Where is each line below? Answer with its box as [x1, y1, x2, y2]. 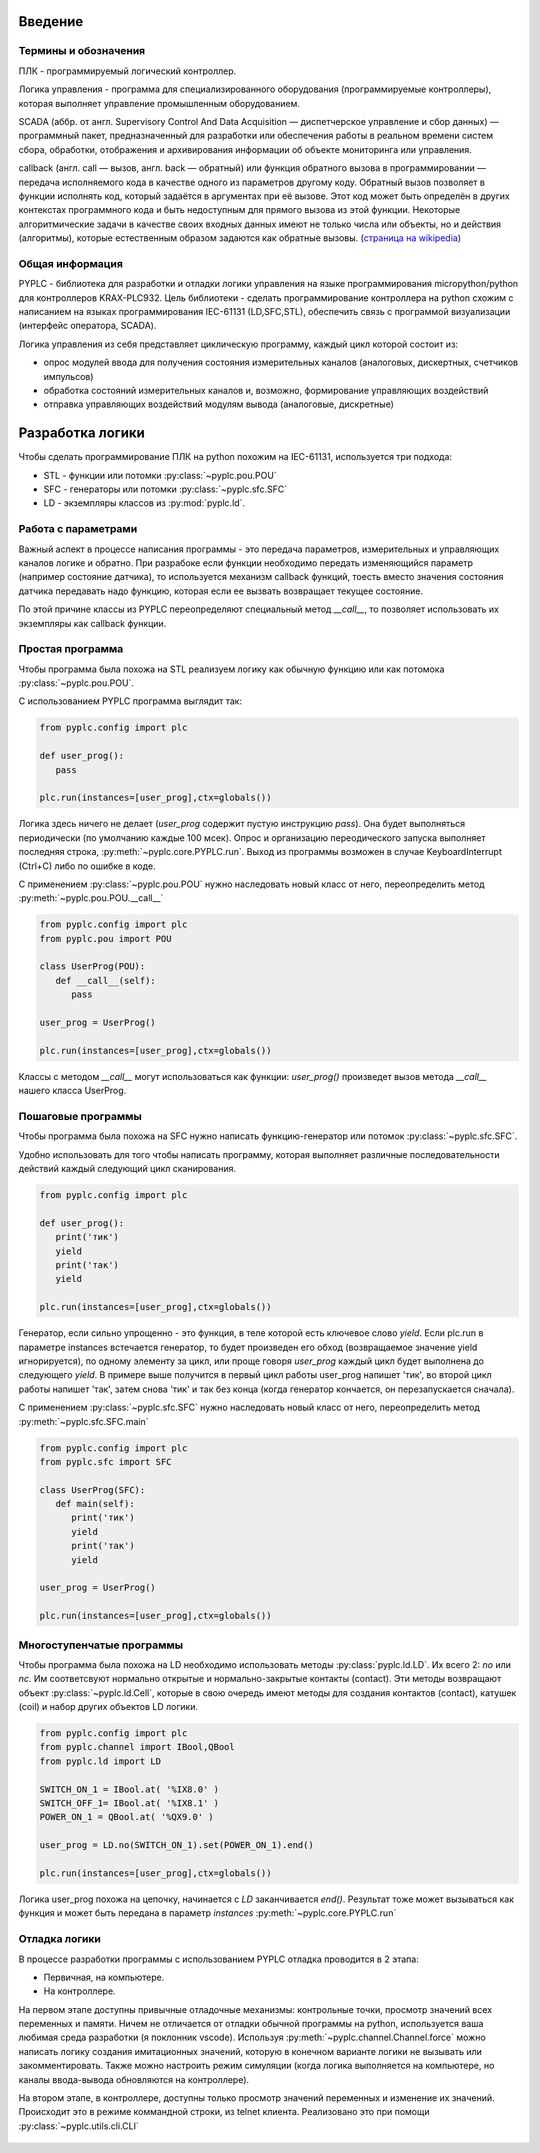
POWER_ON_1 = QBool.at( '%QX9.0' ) [39, 1811, 214, 1823]
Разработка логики [18, 425, 145, 442]
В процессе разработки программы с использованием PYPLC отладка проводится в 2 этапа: [18, 1953, 419, 1965]
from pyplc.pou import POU [39, 933, 172, 944]
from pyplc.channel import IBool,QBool [39, 1741, 235, 1753]
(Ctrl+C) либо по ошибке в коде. [18, 860, 156, 872]
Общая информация [18, 256, 124, 270]
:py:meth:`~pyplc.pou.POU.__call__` [18, 892, 164, 904]
